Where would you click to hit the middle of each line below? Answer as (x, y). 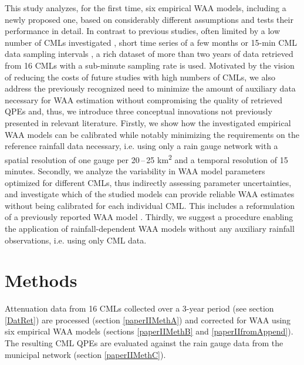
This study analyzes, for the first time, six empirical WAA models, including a (146, 8)
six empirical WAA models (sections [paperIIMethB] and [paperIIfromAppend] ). (149, 331)
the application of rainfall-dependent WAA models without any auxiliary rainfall (150, 228)
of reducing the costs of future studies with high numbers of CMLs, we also (140, 77)
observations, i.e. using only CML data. (76, 240)
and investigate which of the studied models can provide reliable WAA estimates (150, 194)
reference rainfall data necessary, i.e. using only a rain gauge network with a (141, 146)
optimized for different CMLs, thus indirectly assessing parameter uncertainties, (148, 182)
